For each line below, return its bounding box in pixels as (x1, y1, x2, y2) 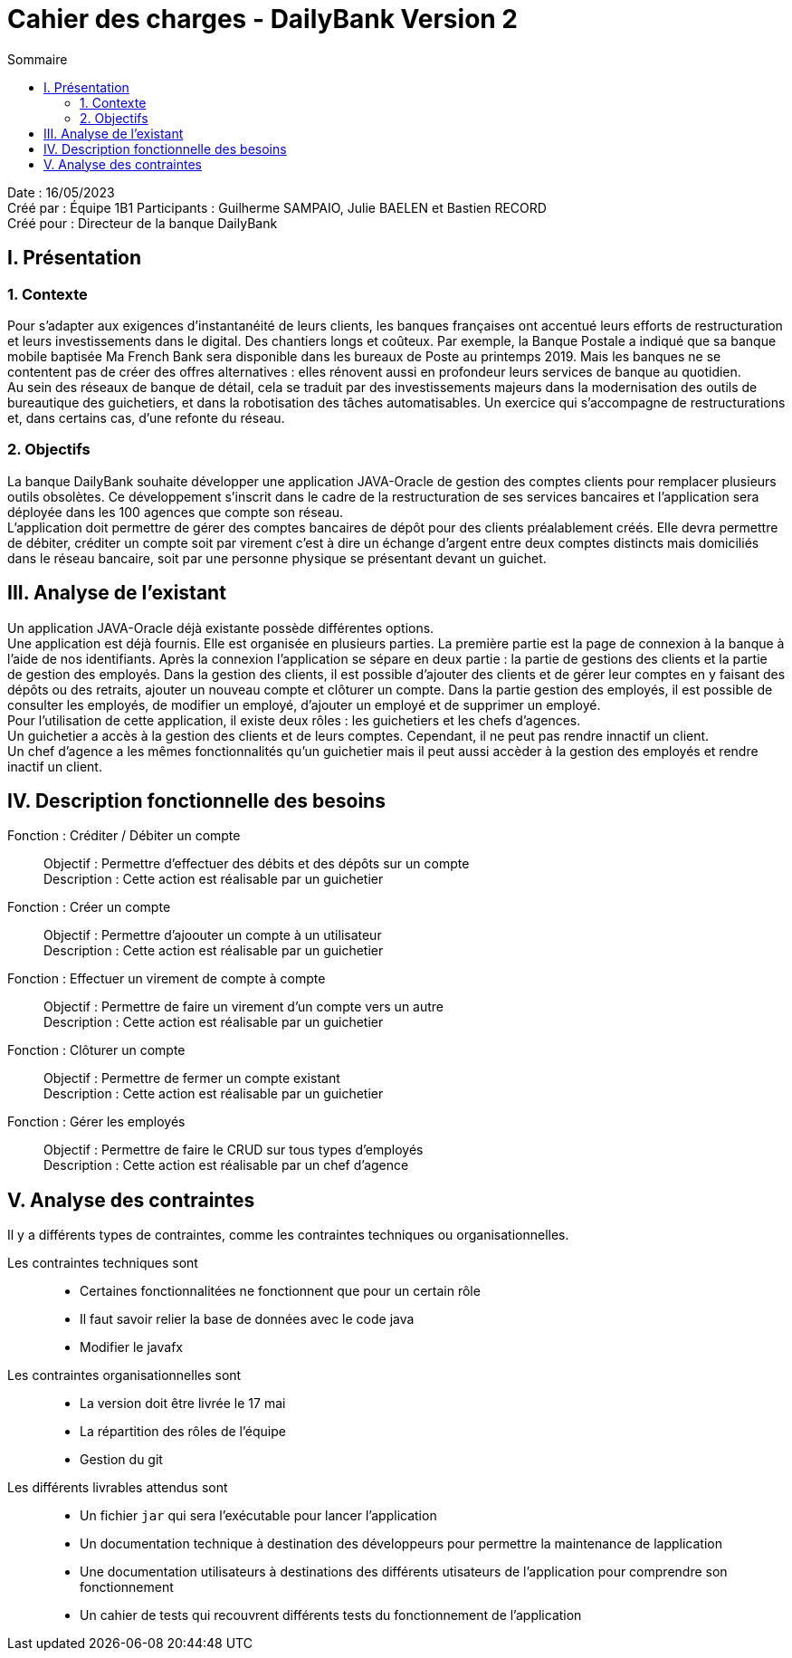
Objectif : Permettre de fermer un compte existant (43, 1070, 340, 1087)
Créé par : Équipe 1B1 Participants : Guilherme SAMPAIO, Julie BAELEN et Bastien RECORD (7, 199, 547, 216)
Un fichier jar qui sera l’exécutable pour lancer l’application (80, 1508, 437, 1524)
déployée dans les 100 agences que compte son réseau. (7, 503, 344, 520)
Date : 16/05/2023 (7, 184, 115, 200)
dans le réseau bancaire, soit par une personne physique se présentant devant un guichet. (7, 550, 547, 566)
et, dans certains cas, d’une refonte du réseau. (7, 409, 285, 426)
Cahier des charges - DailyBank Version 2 (7, 4, 519, 34)
